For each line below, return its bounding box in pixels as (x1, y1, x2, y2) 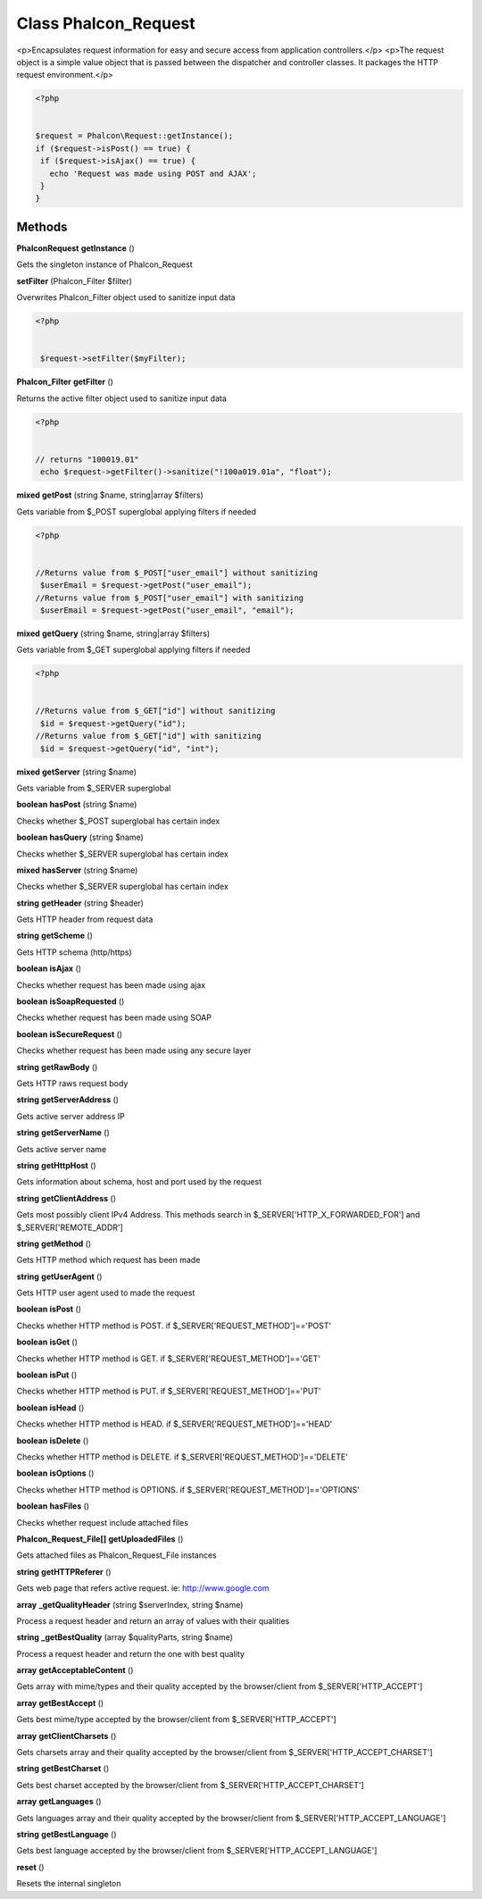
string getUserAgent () (16, 1271, 103, 1282)
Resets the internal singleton (16, 1878, 121, 1889)
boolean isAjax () (16, 963, 82, 974)
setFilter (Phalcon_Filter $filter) (16, 275, 133, 286)
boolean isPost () (16, 1304, 82, 1315)
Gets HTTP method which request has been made (16, 1255, 201, 1266)
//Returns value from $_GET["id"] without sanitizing (35, 706, 276, 716)
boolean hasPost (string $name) (16, 799, 137, 810)
